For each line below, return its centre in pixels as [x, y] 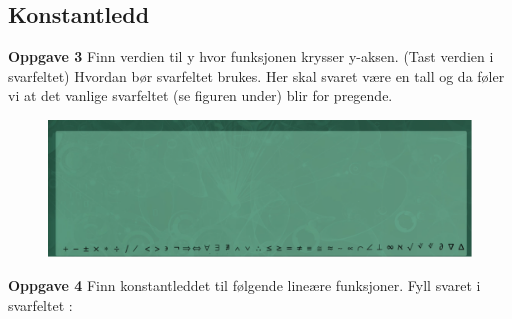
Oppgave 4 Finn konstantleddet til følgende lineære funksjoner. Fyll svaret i [244, 285]
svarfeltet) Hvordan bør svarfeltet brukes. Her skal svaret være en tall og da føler [256, 75]
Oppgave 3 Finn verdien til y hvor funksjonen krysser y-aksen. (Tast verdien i [251, 56]
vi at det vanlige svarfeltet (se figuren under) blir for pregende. [200, 95]
